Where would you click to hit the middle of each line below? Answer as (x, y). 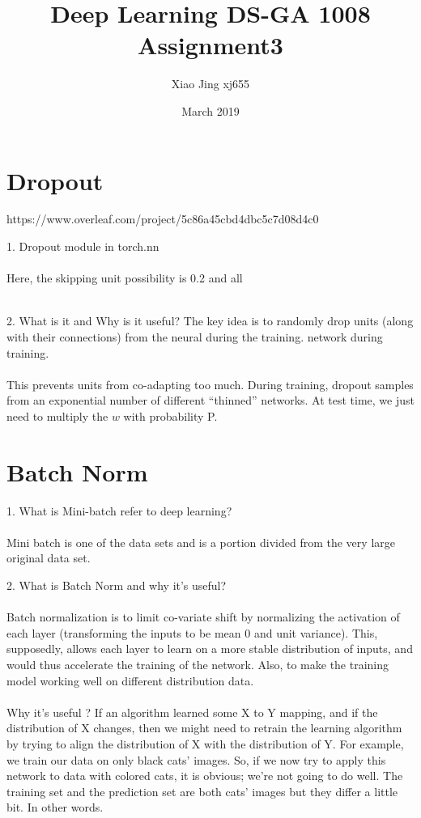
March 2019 (210, 110)
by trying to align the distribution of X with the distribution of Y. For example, (205, 744)
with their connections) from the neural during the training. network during (195, 337)
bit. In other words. (55, 807)
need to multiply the (57, 415)
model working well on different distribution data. (130, 680)
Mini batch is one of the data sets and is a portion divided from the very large (201, 542)
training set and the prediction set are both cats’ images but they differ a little (202, 791)
